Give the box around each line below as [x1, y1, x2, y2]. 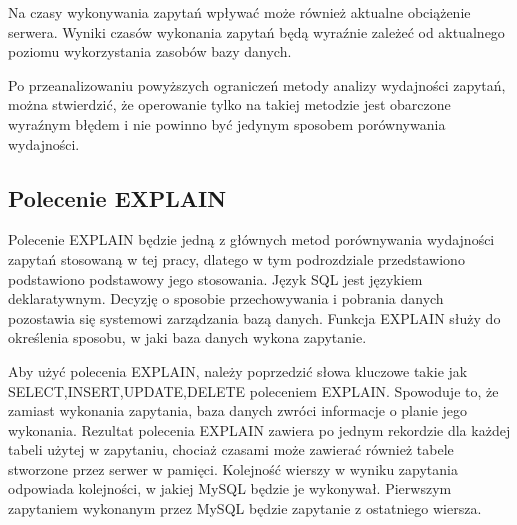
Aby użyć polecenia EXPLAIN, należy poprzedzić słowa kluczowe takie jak [8, 360, 468, 381]
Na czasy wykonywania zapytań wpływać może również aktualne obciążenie [8, 2, 471, 22]
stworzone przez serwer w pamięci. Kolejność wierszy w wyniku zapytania [8, 458, 458, 479]
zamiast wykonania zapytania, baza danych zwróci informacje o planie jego [8, 400, 468, 421]
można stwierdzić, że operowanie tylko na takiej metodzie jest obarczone [8, 94, 451, 115]
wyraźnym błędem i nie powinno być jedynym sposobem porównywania [8, 113, 446, 134]
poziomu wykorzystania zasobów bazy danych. [8, 41, 292, 62]
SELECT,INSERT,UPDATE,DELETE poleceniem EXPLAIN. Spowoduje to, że [8, 380, 499, 401]
